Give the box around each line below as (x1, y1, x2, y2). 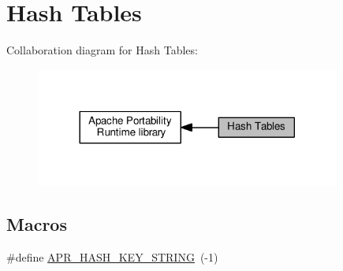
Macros (6, 212, 67, 236)
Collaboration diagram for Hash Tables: (6, 42, 198, 58)
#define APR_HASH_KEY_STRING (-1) (6, 248, 218, 265)
